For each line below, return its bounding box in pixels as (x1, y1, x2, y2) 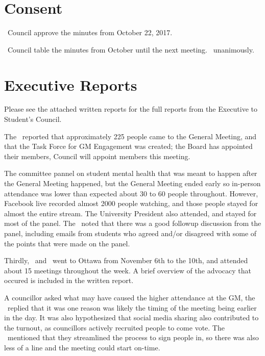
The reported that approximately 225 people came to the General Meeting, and (4, 131, 257, 141)
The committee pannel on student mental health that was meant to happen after (4, 168, 257, 179)
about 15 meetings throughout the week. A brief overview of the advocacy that (4, 265, 251, 275)
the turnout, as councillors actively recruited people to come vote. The (4, 322, 225, 333)
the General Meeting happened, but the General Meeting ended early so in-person (4, 178, 261, 188)
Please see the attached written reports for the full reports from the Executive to (4, 104, 258, 114)
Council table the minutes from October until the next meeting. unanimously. (7, 44, 254, 55)
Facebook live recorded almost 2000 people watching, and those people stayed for (4, 198, 258, 209)
